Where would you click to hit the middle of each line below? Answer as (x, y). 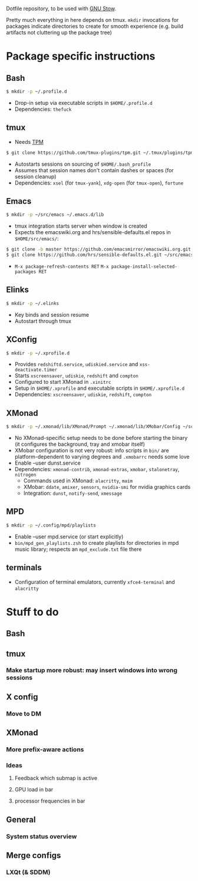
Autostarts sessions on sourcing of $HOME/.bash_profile (83, 164)
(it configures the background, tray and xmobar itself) (80, 444)
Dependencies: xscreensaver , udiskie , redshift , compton (83, 395)
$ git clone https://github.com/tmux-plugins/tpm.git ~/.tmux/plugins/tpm (100, 153)
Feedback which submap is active (56, 778)
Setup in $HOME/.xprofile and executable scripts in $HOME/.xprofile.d (99, 388)
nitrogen (25, 475)
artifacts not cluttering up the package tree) (59, 32)
